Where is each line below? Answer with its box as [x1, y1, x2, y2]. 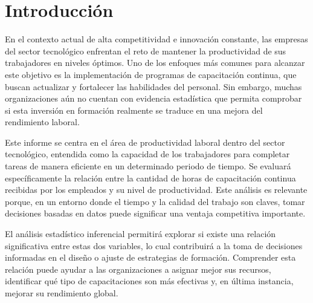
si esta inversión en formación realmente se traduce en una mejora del [5, 103, 263, 116]
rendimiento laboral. [5, 116, 80, 128]
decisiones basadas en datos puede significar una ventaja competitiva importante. [5, 207, 306, 220]
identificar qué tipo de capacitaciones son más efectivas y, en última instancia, [5, 275, 294, 287]
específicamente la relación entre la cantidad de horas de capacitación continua [5, 171, 296, 184]
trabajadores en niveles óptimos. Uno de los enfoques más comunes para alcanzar [5, 56, 305, 69]
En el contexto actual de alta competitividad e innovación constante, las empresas [5, 33, 308, 45]
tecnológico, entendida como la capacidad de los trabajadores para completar [5, 148, 290, 160]
